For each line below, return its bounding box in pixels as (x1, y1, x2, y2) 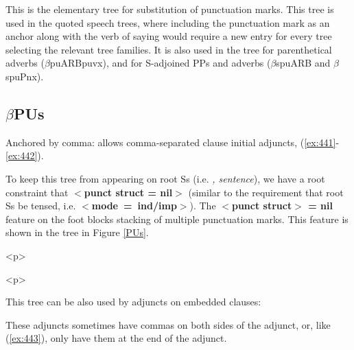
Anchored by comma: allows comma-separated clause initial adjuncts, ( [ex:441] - (5, 135, 340, 149)
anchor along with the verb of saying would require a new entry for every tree (5, 29, 332, 43)
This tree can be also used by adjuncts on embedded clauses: (5, 294, 261, 309)
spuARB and (276, 56, 331, 70)
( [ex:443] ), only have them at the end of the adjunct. (5, 331, 227, 345)
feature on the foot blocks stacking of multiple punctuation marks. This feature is (5, 211, 349, 226)
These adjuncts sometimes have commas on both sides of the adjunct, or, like (5, 317, 331, 331)
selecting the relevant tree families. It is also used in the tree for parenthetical (5, 42, 332, 56)
